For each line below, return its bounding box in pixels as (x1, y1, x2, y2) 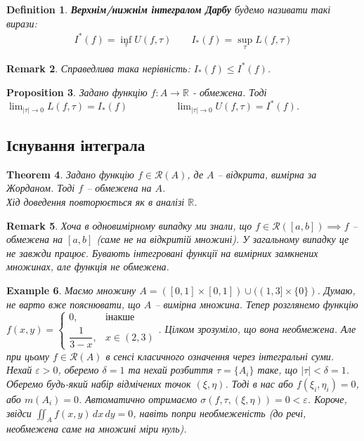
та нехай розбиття (128, 362, 213, 377)
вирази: (6, 15, 37, 30)
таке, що (257, 362, 298, 377)
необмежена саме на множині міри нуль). (6, 421, 187, 436)
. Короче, (307, 392, 347, 406)
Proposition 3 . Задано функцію (6, 84, 148, 99)
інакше (105, 312, 135, 323)
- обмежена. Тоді (192, 84, 267, 99)
